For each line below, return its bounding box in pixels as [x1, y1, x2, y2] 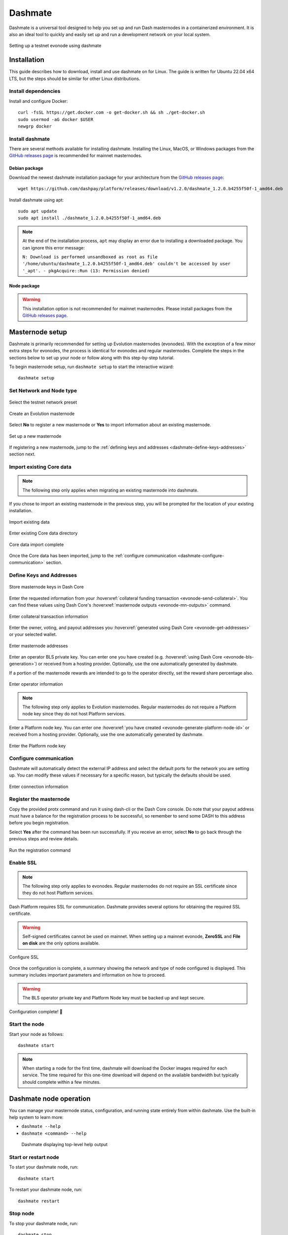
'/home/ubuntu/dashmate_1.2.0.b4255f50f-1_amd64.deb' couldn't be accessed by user [22, 261, 231, 267]
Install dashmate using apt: [9, 197, 64, 203]
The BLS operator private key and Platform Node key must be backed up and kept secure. [22, 995, 205, 1001]
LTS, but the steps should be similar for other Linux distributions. [9, 76, 141, 82]
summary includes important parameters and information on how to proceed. [9, 972, 166, 978]
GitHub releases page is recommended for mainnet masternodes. [9, 153, 143, 159]
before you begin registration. [9, 820, 70, 826]
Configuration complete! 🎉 [9, 1008, 63, 1015]
